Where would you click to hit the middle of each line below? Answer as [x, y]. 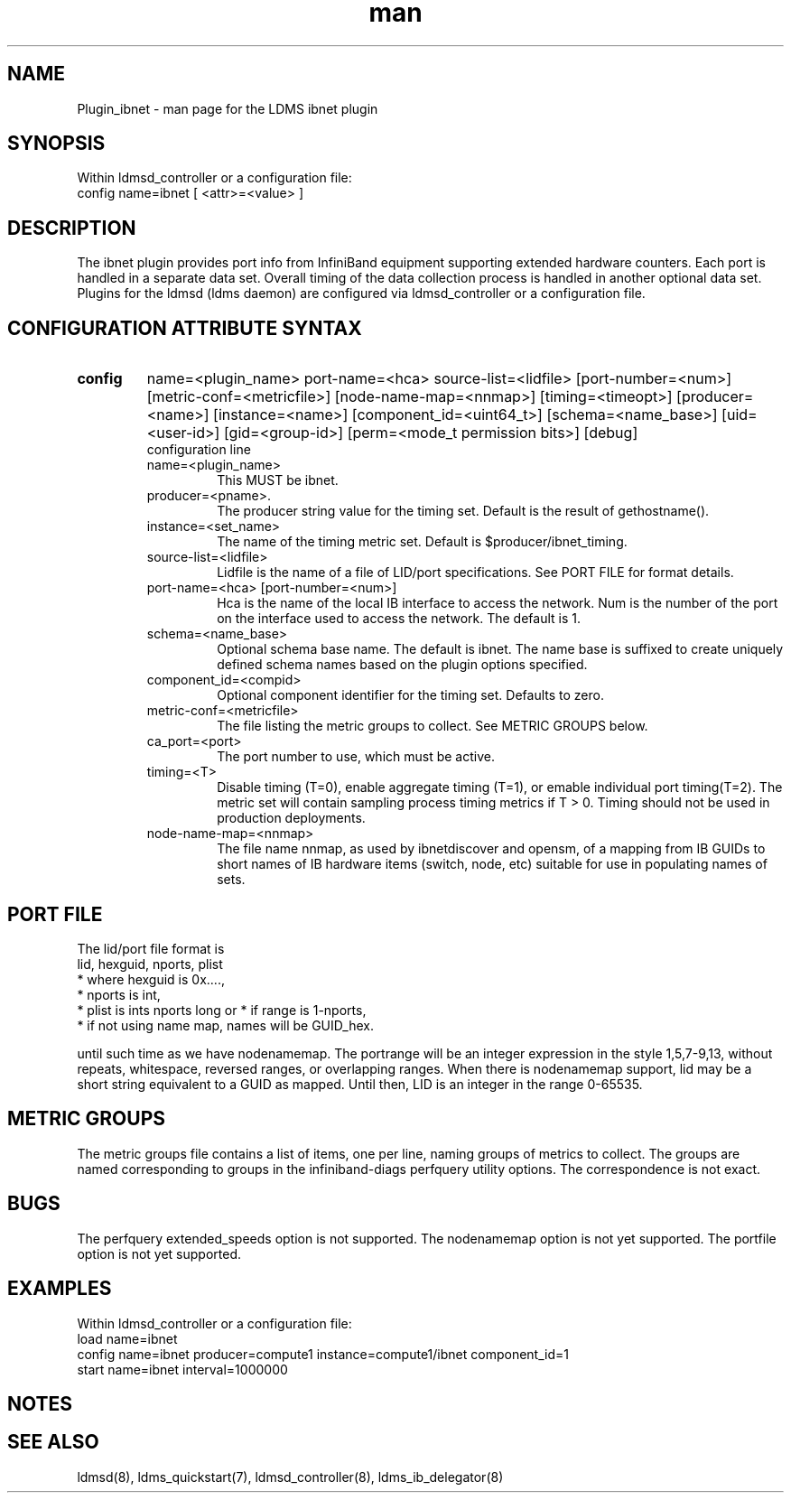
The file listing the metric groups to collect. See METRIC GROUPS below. [433, 726]
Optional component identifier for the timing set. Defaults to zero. [410, 695]
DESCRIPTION [72, 228]
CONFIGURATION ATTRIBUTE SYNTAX [185, 328]
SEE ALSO [53, 1442]
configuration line [199, 450]
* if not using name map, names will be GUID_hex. [226, 1025]
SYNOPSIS [56, 144]
